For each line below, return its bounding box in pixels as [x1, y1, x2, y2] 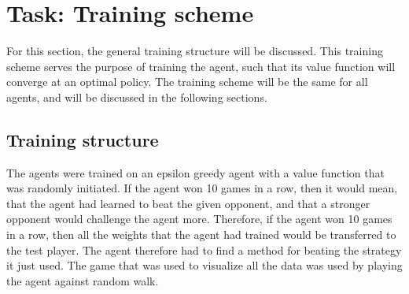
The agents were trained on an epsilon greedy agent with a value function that [6, 164, 385, 180]
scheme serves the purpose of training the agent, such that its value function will [6, 58, 396, 74]
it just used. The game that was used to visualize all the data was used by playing [6, 257, 403, 274]
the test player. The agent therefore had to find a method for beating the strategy [6, 241, 402, 258]
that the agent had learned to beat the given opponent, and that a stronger [6, 195, 370, 211]
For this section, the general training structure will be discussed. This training [6, 43, 383, 59]
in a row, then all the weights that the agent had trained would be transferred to [6, 226, 396, 243]
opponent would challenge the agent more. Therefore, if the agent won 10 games [6, 210, 392, 227]
